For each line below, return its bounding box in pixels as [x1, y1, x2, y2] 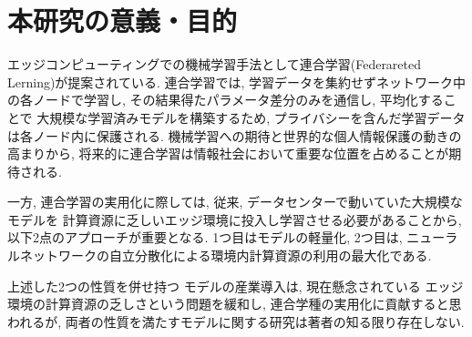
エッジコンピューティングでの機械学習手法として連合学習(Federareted [7, 55, 422, 74]
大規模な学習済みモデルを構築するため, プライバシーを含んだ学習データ [36, 107, 466, 127]
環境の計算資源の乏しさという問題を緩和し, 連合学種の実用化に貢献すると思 [7, 294, 462, 313]
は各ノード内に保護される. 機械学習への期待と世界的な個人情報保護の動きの [7, 126, 462, 145]
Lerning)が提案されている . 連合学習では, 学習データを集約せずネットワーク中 [7, 72, 467, 91]
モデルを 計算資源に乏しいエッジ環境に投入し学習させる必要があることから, [7, 209, 462, 229]
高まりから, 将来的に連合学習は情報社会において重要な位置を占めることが [7, 144, 449, 163]
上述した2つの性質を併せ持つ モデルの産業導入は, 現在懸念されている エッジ [7, 276, 464, 295]
